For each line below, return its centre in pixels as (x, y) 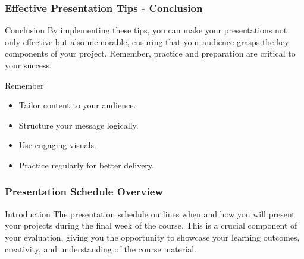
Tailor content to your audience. (77, 105)
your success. (28, 65)
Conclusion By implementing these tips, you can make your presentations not (146, 30)
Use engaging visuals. (57, 145)
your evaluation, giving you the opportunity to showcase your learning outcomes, (152, 237)
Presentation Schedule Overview (84, 191)
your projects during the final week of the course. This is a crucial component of (151, 225)
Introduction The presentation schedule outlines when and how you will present (150, 213)
